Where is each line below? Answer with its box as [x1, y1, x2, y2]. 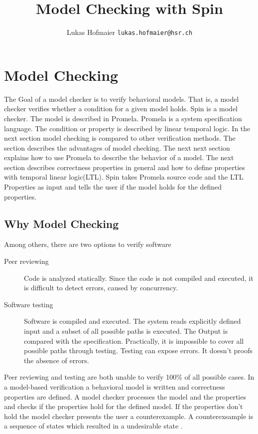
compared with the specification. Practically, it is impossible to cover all [24, 335, 244, 346]
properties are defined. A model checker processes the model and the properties [4, 391, 246, 402]
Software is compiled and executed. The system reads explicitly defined [24, 316, 241, 326]
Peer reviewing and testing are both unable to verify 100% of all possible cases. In [4, 372, 255, 382]
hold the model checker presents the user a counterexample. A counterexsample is [4, 411, 254, 421]
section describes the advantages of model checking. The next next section [4, 142, 230, 153]
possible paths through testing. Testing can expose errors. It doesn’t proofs [24, 345, 253, 356]
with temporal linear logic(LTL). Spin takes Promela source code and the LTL [4, 172, 244, 182]
